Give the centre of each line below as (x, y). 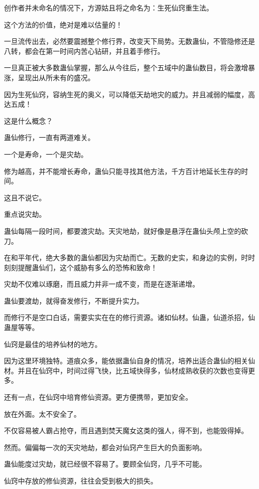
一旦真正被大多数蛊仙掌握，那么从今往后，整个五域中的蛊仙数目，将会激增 (126, 68)
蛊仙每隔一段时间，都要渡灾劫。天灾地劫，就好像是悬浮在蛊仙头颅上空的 (123, 231)
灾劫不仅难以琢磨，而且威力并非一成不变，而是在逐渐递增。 (102, 284)
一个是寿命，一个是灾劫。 (46, 154)
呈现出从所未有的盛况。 (56, 77)
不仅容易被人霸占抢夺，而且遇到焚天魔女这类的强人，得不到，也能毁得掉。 (126, 430)
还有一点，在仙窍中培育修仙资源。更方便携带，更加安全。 (98, 397)
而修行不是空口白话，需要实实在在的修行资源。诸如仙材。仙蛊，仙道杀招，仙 (129, 317)
